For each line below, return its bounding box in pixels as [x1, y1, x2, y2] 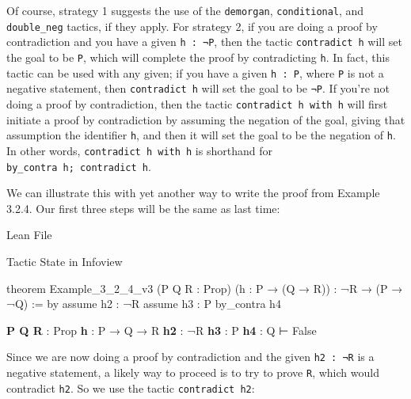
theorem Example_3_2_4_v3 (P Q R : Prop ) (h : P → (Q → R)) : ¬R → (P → [6, 279, 403, 296]
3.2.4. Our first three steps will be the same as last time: [6, 199, 280, 216]
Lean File [6, 226, 52, 243]
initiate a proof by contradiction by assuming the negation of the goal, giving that [6, 111, 405, 127]
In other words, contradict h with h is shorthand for [6, 142, 272, 158]
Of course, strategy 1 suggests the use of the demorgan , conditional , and [6, 2, 364, 18]
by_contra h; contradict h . [6, 158, 151, 174]
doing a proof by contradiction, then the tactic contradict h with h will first [6, 95, 388, 112]
